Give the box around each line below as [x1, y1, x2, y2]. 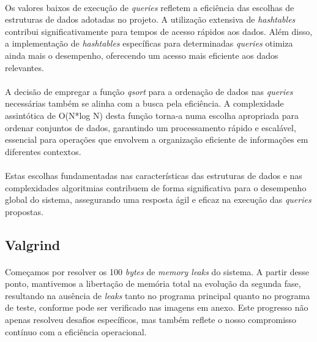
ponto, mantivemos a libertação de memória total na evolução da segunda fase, [5, 277, 301, 290]
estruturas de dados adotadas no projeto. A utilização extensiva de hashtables [5, 13, 296, 26]
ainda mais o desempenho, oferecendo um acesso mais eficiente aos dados [5, 48, 278, 61]
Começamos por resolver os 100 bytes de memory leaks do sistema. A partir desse [5, 265, 310, 278]
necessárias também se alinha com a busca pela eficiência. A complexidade [5, 97, 284, 110]
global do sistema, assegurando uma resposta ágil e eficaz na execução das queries [5, 193, 311, 206]
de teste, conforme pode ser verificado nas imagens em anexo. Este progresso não [5, 301, 308, 314]
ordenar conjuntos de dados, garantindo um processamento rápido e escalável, [5, 121, 296, 134]
